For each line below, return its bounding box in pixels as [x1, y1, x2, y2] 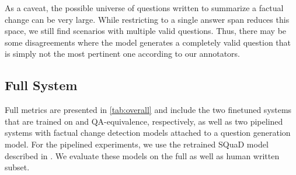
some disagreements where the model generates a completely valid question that [5, 36, 291, 48]
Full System [5, 76, 78, 94]
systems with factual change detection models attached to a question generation [5, 126, 291, 139]
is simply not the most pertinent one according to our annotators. [5, 47, 240, 60]
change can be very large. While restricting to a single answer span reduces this [5, 13, 290, 25]
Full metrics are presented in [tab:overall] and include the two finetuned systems [5, 104, 292, 116]
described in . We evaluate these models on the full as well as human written [5, 149, 280, 162]
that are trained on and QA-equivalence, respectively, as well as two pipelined [5, 115, 283, 127]
